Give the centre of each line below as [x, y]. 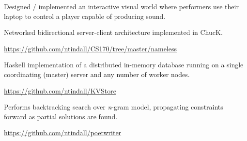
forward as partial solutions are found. [61, 116]
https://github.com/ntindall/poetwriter [63, 133]
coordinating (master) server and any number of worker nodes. [97, 74]
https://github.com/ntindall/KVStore [60, 90]
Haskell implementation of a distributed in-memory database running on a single [124, 65]
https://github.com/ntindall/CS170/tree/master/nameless [91, 48]
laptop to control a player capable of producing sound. [85, 16]
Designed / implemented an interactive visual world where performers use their [121, 6]
